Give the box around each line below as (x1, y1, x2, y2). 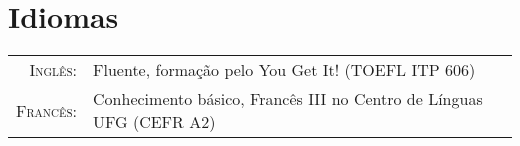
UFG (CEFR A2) (93, 110, 216, 134)
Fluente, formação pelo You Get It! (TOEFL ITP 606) (93, 58, 476, 82)
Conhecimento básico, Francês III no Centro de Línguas (93, 87, 483, 111)
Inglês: (29, 58, 78, 82)
